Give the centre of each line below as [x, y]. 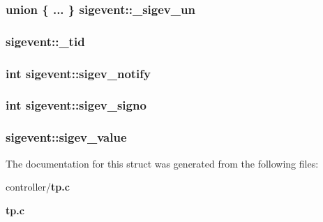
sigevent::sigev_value [66, 137]
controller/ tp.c [38, 187]
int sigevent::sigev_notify [78, 73]
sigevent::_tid [45, 41]
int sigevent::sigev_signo [76, 105]
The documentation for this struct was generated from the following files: [162, 163]
